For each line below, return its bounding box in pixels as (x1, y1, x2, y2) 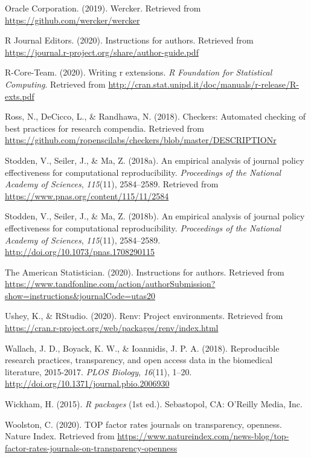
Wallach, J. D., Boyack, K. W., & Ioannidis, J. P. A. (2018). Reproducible (5, 341, 280, 354)
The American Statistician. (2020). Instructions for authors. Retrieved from (5, 265, 284, 278)
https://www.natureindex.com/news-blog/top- (117, 430, 289, 442)
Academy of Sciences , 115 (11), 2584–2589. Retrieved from (5, 178, 219, 190)
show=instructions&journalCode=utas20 (5, 289, 155, 302)
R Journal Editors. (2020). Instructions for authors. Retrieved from (5, 34, 254, 47)
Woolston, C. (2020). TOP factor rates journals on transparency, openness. (5, 418, 283, 430)
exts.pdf (5, 89, 34, 102)
